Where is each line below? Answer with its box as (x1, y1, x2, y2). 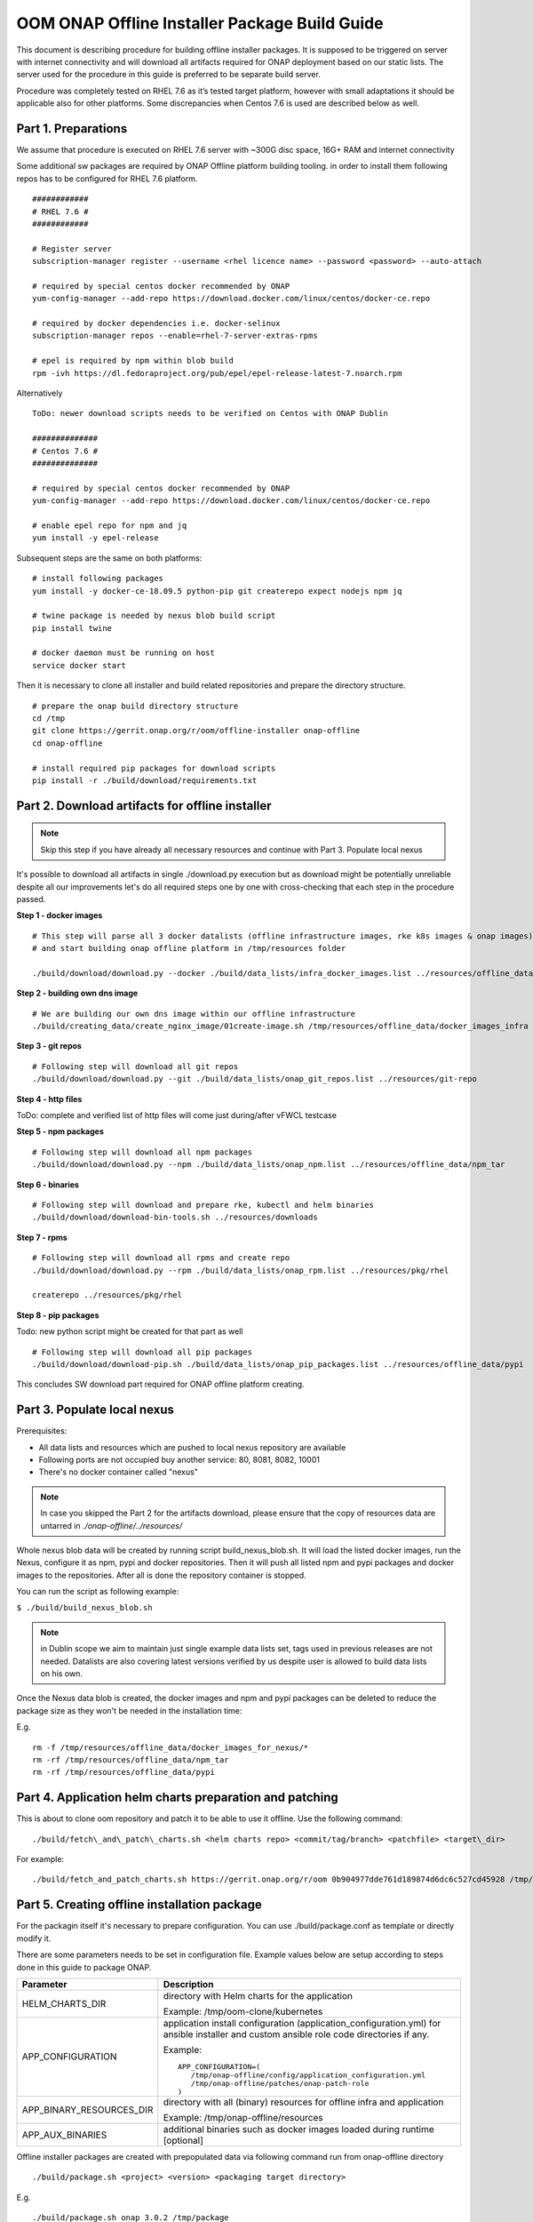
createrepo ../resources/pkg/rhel (32, 1290, 182, 1300)
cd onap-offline (32, 738, 103, 748)
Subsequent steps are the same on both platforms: (16, 552, 203, 563)
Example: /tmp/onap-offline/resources (163, 2111, 323, 2123)
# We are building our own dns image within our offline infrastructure (32, 1009, 355, 1019)
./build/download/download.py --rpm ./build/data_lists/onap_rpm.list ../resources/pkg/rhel (32, 1265, 449, 1275)
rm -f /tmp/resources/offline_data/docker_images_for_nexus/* (32, 1742, 309, 1753)
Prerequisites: (16, 1426, 68, 1436)
